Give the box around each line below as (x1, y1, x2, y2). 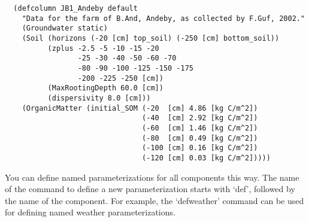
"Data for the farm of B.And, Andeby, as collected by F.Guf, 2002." (22, 14, 305, 23)
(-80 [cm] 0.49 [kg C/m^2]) (142, 133, 258, 142)
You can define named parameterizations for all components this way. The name (5, 171, 299, 183)
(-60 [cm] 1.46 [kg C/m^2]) (142, 123, 258, 132)
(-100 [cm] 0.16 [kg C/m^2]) (142, 144, 258, 153)
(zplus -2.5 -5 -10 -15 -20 (47, 44, 159, 53)
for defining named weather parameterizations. (5, 206, 175, 218)
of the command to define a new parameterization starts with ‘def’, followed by (5, 183, 295, 195)
